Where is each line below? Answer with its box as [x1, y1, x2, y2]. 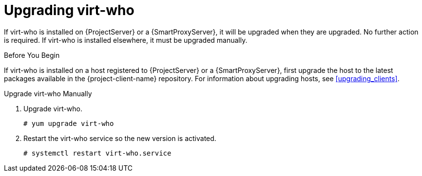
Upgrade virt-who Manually [4, 89, 92, 98]
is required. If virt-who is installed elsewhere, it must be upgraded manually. [4, 35, 248, 44]
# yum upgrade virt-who [23, 119, 114, 127]
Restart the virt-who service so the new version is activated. [23, 134, 216, 142]
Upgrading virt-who [4, 2, 134, 18]
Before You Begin [4, 51, 60, 59]
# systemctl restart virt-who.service [23, 149, 172, 157]
